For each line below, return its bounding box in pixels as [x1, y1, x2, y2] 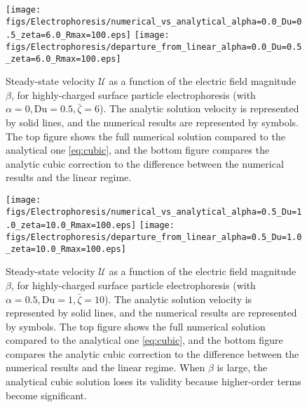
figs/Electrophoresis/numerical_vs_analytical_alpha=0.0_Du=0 [6, 16, 302, 27]
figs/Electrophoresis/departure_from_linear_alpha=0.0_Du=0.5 [6, 41, 302, 52]
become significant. [6, 387, 87, 402]
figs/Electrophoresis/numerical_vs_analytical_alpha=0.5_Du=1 [6, 206, 302, 217]
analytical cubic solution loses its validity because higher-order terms [6, 374, 301, 389]
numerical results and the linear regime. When [6, 360, 205, 375]
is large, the [217, 360, 268, 375]
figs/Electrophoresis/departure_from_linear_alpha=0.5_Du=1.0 [6, 232, 302, 242]
